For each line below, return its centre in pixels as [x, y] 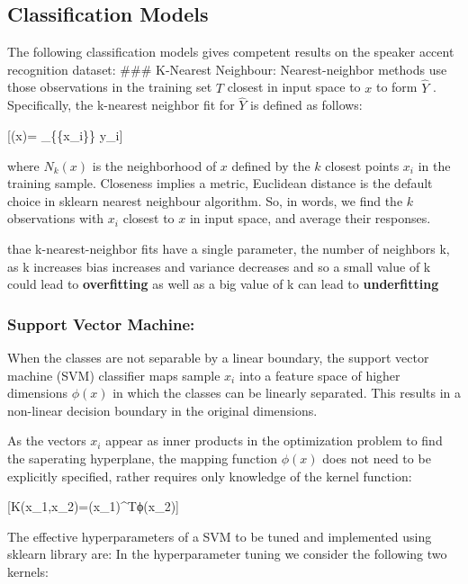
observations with [56, 218]
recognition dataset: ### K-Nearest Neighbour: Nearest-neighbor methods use [227, 69]
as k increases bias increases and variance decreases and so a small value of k [219, 266]
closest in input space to [294, 87]
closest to [148, 218]
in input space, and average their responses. [310, 218]
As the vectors [47, 440]
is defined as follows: [306, 105]
